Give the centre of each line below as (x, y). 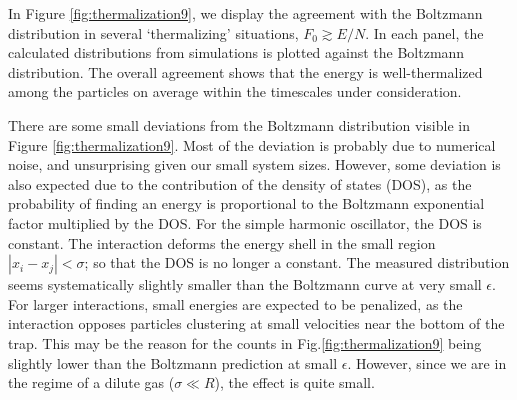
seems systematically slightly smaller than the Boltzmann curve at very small (245, 284)
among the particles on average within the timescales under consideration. (235, 91)
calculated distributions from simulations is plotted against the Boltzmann (236, 52)
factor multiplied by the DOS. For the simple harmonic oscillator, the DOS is (245, 222)
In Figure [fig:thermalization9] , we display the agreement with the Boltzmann (245, 13)
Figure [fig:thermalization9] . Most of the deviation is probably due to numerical (252, 144)
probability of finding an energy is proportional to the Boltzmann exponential (246, 203)
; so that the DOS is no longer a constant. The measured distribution (297, 262)
